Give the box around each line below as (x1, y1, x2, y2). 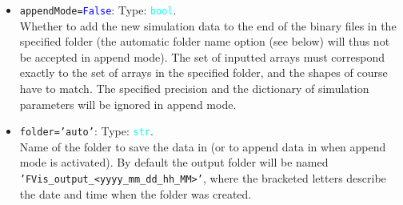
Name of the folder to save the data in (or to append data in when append (19, 138, 386, 155)
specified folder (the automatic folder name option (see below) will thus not (19, 33, 390, 50)
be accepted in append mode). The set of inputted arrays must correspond (19, 48, 385, 65)
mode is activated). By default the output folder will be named (19, 154, 329, 171)
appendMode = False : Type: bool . (19, 2, 177, 18)
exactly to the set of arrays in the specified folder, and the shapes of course (19, 64, 388, 81)
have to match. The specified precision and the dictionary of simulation (19, 80, 369, 97)
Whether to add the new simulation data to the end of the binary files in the (19, 17, 397, 34)
